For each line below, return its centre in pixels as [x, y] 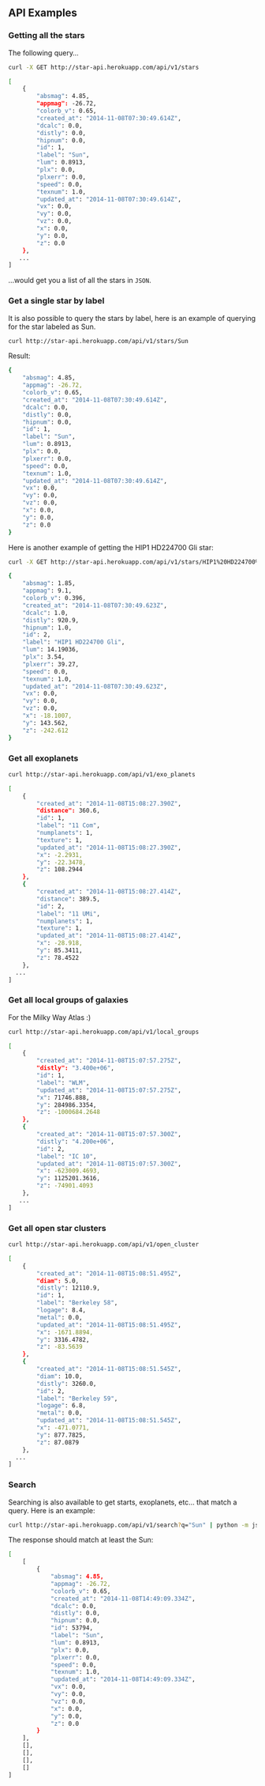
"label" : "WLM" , [63, 1082]
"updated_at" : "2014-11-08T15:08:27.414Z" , [109, 936]
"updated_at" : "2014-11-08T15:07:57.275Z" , [109, 1090]
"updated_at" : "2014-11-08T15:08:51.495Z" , [109, 1325]
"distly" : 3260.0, [67, 1384]
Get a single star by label [56, 301]
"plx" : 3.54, [44, 657]
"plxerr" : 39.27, [51, 664]
